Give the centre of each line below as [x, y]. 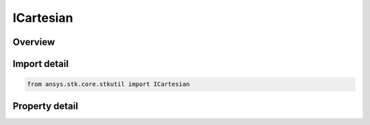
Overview [34, 42]
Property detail [46, 106]
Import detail [40, 64]
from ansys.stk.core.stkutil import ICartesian [108, 84]
